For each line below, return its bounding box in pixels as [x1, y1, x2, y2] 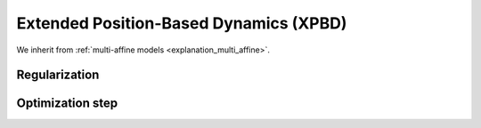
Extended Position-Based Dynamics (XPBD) [16, 13, 347, 33]
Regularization [16, 68, 100, 83]
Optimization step [16, 96, 118, 111]
